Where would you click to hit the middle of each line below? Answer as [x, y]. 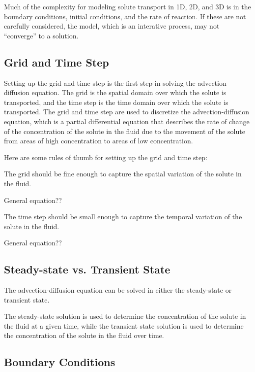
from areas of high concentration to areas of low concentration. [99, 141]
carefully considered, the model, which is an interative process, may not [112, 26]
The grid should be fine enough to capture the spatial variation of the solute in [123, 174]
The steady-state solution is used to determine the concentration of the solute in [125, 316]
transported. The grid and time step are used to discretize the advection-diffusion [127, 112]
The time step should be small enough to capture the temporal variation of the [123, 217]
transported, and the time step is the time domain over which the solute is [116, 102]
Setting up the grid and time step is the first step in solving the [100, 83]
